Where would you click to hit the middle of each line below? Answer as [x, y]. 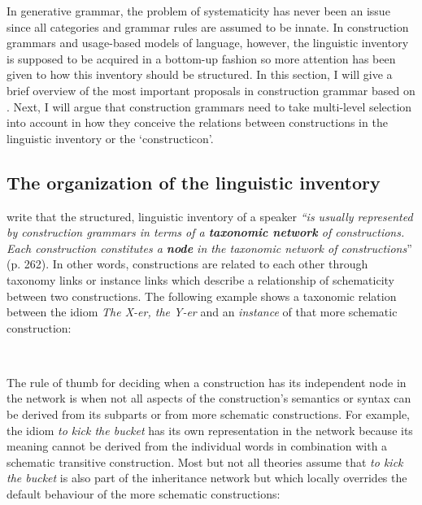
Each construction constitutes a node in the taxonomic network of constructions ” [209, 248]
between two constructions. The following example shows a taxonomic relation [202, 296]
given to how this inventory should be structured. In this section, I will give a [200, 74]
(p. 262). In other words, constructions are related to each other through [187, 264]
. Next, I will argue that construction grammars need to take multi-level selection [209, 106]
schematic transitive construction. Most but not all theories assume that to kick [205, 461]
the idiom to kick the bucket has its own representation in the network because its [210, 430]
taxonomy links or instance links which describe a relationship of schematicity [200, 279]
